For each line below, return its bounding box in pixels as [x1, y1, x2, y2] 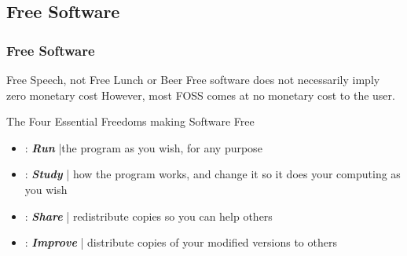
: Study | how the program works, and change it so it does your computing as [24, 166, 401, 182]
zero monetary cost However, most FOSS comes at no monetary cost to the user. [6, 86, 395, 103]
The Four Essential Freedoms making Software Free [6, 113, 255, 130]
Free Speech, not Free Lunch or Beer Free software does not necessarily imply [6, 71, 380, 87]
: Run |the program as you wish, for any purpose [24, 139, 262, 155]
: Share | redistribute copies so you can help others [24, 207, 273, 224]
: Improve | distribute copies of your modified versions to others [24, 234, 337, 251]
